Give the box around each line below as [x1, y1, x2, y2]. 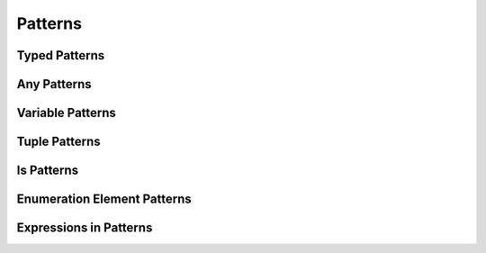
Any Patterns [16, 77, 92, 92]
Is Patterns [16, 163, 79, 178]
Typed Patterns [16, 48, 105, 63]
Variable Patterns [16, 105, 117, 121]
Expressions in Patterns [16, 221, 153, 236]
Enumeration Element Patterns [16, 192, 193, 207]
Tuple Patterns [16, 134, 101, 149]
